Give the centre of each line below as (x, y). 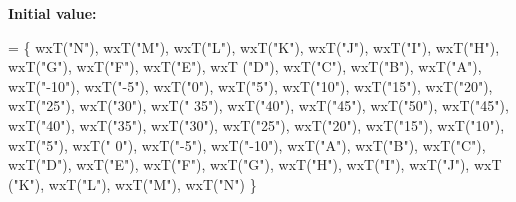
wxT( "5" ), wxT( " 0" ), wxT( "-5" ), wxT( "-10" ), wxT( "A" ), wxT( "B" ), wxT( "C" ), (247, 144)
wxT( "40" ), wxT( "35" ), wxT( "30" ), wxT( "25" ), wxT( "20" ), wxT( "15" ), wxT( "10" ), (256, 124)
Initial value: (52, 13)
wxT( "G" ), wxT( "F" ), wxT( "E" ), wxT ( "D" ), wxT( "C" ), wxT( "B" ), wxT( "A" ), (245, 66)
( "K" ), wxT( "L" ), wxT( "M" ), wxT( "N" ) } (132, 183)
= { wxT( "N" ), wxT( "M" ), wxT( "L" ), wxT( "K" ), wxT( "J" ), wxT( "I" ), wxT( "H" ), (254, 46)
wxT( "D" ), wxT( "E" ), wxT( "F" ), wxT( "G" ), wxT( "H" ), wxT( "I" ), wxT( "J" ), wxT (255, 164)
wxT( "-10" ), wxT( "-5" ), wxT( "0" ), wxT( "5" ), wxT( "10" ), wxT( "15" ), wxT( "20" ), (250, 85)
